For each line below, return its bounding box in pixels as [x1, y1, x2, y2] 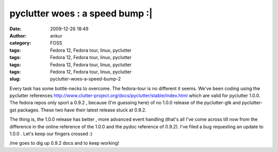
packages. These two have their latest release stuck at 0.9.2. [17, 107, 147, 113]
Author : [9, 32, 27, 39]
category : [9, 40, 31, 46]
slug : [9, 76, 21, 82]
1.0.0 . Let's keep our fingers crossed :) [9, 131, 93, 137]
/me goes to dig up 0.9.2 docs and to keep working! [9, 140, 119, 146]
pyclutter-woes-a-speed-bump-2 [50, 76, 121, 82]
